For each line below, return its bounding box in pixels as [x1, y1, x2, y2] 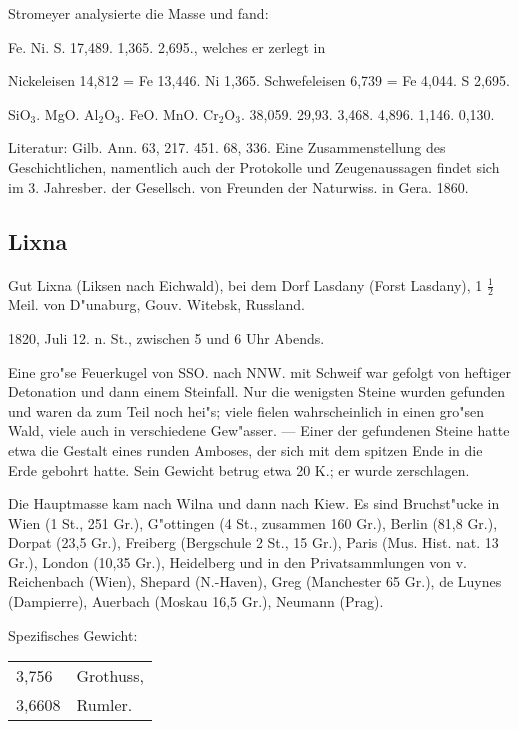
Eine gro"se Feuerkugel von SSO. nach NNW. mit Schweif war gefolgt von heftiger [8, 361, 511, 382]
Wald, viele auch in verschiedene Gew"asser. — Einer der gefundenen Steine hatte [8, 420, 510, 441]
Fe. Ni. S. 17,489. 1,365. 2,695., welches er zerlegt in [8, 36, 326, 57]
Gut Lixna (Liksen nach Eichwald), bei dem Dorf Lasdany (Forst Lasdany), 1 [8, 274, 483, 295]
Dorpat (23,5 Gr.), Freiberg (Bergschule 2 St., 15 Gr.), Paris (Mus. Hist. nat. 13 [8, 532, 499, 553]
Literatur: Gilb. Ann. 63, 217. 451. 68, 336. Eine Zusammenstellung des [8, 137, 446, 158]
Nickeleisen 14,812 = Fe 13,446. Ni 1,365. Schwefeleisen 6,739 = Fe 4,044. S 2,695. [8, 70, 510, 91]
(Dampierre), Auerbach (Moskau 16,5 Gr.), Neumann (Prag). [8, 591, 384, 612]
